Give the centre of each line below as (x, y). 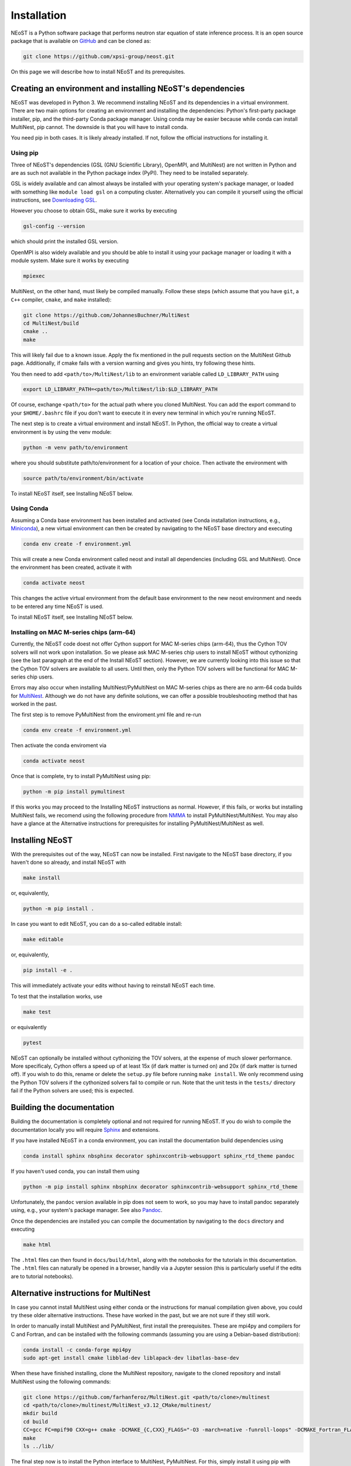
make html (37, 1245)
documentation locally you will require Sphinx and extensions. (85, 1129)
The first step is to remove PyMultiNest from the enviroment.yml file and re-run (106, 715)
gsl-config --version (54, 226)
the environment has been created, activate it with (71, 567)
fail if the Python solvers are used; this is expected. (73, 1091)
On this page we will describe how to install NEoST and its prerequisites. (98, 72)
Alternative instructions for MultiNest (81, 1293)
